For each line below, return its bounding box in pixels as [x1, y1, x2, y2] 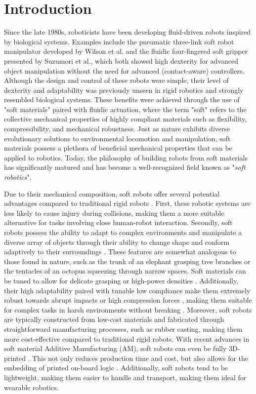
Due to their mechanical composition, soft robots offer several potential [4, 188, 220, 198]
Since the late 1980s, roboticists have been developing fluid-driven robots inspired [4, 27, 251, 37]
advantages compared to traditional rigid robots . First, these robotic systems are [4, 198, 251, 208]
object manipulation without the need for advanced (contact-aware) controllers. [4, 65, 245, 76]
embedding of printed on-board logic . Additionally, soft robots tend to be [4, 362, 228, 373]
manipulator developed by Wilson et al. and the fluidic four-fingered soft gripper [4, 46, 248, 56]
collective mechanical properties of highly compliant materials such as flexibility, [4, 114, 247, 124]
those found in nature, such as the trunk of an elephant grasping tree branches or [4, 256, 251, 266]
